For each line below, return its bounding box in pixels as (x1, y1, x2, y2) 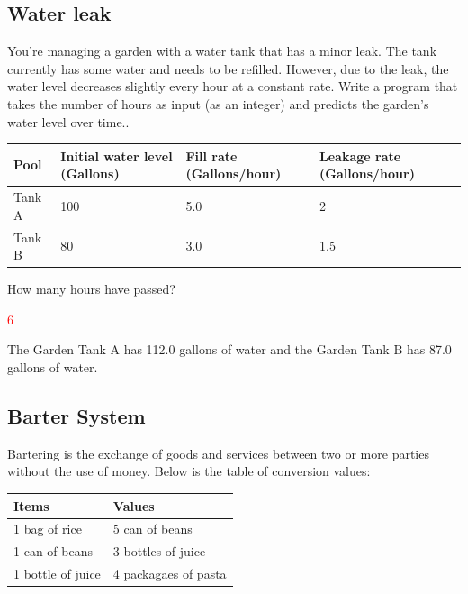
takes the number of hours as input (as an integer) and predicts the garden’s (7, 94, 429, 113)
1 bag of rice (13, 519, 82, 538)
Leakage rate (319, 146, 401, 165)
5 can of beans (112, 519, 193, 538)
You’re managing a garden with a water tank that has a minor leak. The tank (7, 41, 437, 60)
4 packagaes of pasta (112, 564, 227, 583)
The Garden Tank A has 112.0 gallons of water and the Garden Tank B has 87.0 (7, 340, 452, 359)
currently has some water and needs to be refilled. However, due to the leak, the (7, 59, 449, 78)
